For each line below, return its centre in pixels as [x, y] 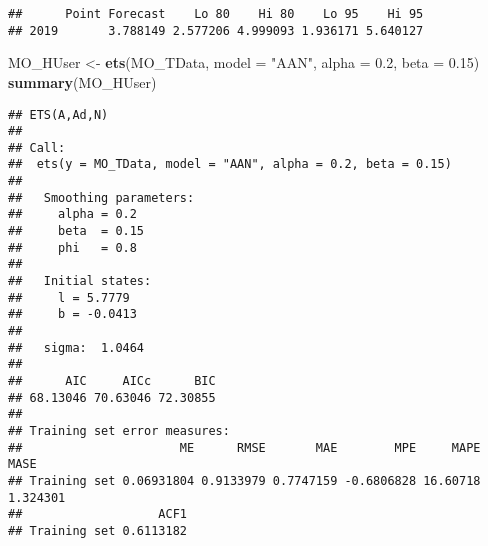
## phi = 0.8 [72, 247]
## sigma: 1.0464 [76, 347]
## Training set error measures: [119, 430]
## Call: [37, 147]
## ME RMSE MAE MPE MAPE [244, 447]
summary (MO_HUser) [82, 81]
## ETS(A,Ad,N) [58, 114]
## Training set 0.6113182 [97, 530]
